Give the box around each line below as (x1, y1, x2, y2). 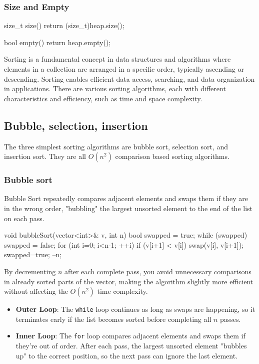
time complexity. (97, 286, 148, 296)
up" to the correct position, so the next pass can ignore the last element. (15, 350, 237, 360)
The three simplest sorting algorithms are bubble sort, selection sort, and (4, 141, 228, 151)
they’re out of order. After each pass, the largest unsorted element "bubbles (15, 340, 247, 351)
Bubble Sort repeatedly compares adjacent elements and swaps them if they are (4, 193, 248, 204)
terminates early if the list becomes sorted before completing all (15, 313, 211, 324)
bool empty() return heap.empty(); (4, 37, 111, 47)
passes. (220, 313, 241, 324)
